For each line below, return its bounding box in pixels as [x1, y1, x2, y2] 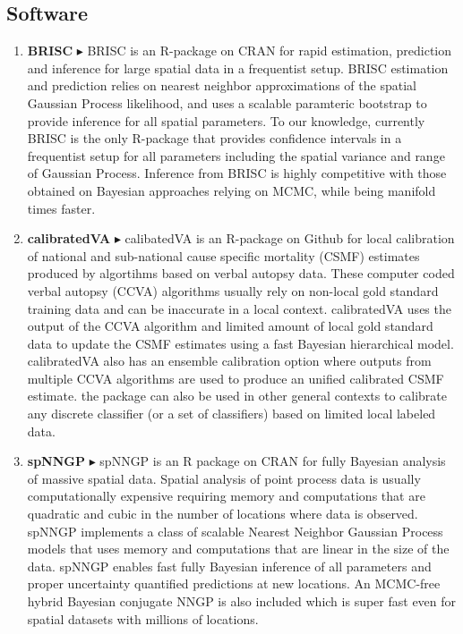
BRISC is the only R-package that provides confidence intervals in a [27, 129, 402, 148]
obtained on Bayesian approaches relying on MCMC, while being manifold [27, 181, 436, 199]
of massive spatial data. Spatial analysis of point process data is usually [27, 469, 421, 487]
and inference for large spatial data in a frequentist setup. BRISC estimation [27, 58, 449, 77]
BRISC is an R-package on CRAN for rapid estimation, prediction [87, 41, 452, 60]
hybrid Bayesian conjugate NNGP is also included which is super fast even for [27, 592, 457, 611]
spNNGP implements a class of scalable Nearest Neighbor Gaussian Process [27, 521, 443, 540]
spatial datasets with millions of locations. [27, 609, 259, 628]
